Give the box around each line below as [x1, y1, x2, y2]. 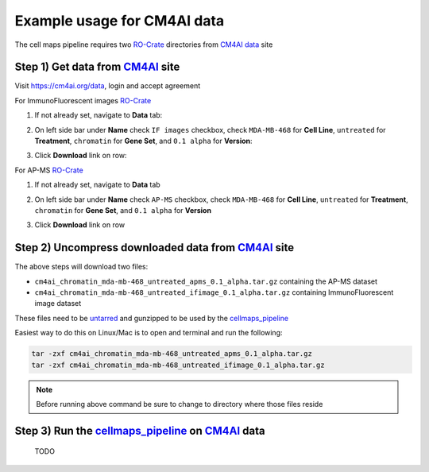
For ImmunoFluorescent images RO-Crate [14, 95, 152, 105]
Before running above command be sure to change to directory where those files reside [36, 399, 323, 408]
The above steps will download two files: [14, 262, 149, 272]
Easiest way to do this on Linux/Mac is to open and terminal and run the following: [14, 328, 283, 338]
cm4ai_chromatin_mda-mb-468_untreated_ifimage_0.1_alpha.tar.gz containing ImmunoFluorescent [34, 288, 394, 297]
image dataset [34, 299, 82, 308]
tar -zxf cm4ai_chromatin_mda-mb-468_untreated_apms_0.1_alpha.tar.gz [31, 350, 313, 358]
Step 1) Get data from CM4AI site [14, 60, 180, 74]
